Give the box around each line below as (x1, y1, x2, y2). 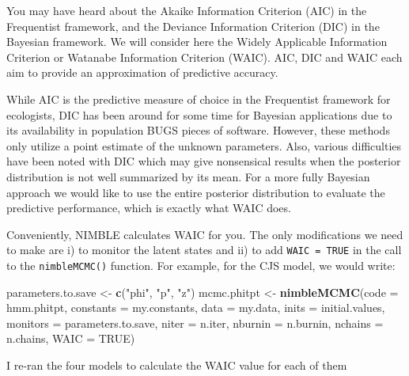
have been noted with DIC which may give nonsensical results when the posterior (6, 153, 401, 169)
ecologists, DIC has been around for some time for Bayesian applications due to (6, 106, 392, 123)
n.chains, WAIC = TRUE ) (6, 330, 135, 347)
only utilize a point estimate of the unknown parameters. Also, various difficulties (6, 137, 402, 154)
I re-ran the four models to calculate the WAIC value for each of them (6, 357, 347, 373)
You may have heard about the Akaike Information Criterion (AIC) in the (6, 2, 367, 18)
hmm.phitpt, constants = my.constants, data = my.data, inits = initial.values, (6, 299, 385, 316)
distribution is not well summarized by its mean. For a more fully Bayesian (6, 168, 370, 184)
